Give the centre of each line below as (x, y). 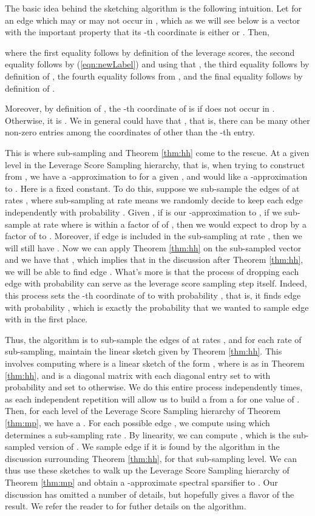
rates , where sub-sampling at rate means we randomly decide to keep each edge (154, 200)
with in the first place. (46, 319)
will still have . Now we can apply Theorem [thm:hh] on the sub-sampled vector (153, 247)
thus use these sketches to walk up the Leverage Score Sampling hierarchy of (147, 470)
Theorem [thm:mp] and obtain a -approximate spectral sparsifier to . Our (141, 482)
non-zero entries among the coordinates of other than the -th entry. (130, 132)
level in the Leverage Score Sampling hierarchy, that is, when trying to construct (155, 164)
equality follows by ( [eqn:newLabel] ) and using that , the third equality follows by (157, 64)
